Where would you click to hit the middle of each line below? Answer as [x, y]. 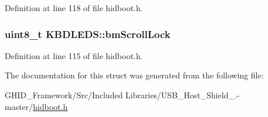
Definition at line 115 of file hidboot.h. [74, 55]
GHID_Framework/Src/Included [64, 95]
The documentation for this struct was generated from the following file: [134, 75]
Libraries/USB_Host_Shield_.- [183, 95]
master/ [19, 106]
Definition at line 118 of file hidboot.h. [74, 8]
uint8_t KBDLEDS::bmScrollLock [88, 34]
